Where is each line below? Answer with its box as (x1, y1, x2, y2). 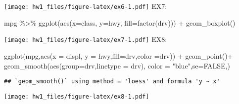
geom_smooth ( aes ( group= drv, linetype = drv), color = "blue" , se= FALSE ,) (4, 60, 230, 70)
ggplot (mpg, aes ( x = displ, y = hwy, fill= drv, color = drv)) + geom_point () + (4, 50, 233, 61)
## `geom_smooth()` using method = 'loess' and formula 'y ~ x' (4, 78, 220, 85)
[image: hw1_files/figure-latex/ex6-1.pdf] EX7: (4, 1, 167, 11)
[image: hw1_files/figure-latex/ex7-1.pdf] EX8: (4, 34, 167, 44)
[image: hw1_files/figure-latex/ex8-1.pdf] (4, 93, 149, 100)
